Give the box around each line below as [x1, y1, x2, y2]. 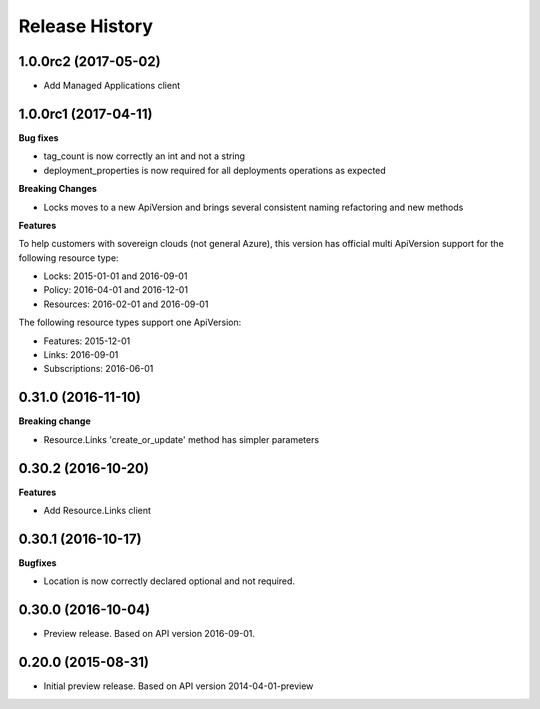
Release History [18, 15, 154, 37]
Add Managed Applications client [43, 80, 180, 92]
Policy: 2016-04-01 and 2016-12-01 [43, 284, 189, 296]
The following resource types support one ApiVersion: [18, 316, 242, 329]
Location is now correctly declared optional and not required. [43, 575, 295, 587]
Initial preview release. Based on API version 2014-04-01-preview [43, 680, 314, 692]
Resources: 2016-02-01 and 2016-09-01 [43, 298, 209, 310]
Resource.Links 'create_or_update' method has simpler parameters [43, 433, 320, 445]
